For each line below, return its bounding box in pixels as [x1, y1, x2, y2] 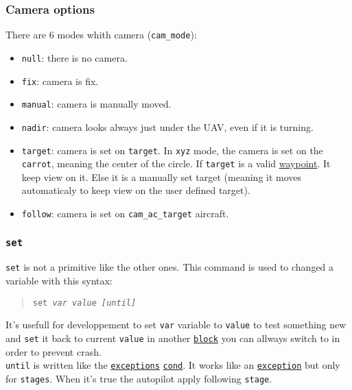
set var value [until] [32, 297, 137, 308]
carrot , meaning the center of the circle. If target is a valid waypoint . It [21, 156, 331, 171]
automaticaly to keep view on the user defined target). [21, 183, 250, 197]
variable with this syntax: [5, 273, 113, 288]
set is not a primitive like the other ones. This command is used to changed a [5, 260, 334, 274]
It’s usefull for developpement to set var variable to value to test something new [5, 317, 347, 332]
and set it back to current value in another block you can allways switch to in [5, 331, 340, 345]
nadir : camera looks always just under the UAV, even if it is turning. [21, 119, 314, 134]
